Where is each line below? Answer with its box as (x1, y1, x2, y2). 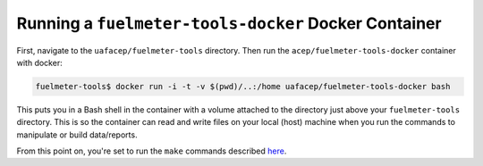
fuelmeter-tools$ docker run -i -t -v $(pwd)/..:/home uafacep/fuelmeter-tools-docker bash (35, 81, 451, 91)
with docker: (16, 57, 63, 68)
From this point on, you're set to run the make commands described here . (16, 145, 287, 156)
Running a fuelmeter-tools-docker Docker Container (16, 13, 442, 33)
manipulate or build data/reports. (16, 129, 138, 140)
